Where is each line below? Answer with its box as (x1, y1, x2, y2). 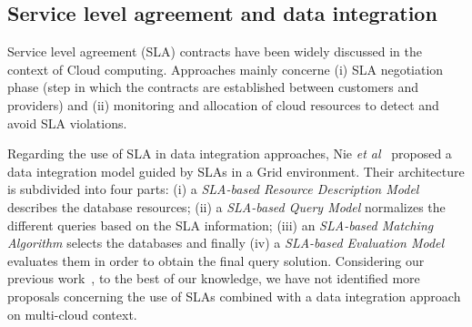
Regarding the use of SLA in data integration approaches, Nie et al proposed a (7, 144, 452, 163)
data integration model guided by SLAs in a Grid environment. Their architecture (7, 161, 465, 180)
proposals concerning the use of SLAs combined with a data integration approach (7, 286, 461, 305)
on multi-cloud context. (7, 304, 137, 323)
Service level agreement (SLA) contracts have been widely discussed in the (7, 42, 422, 61)
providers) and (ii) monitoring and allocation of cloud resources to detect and (7, 95, 439, 114)
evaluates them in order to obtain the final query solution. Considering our (7, 250, 425, 270)
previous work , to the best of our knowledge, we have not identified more (7, 269, 420, 288)
